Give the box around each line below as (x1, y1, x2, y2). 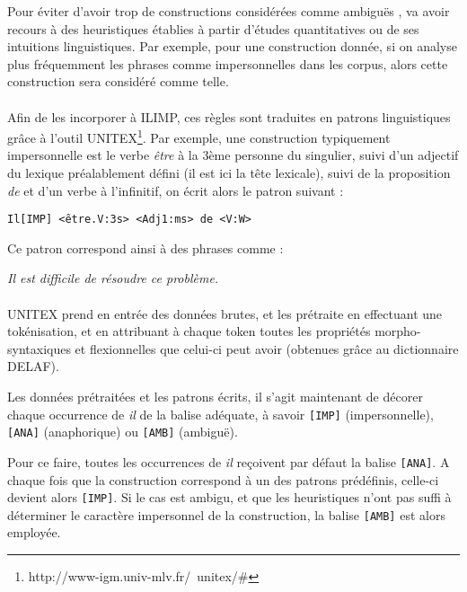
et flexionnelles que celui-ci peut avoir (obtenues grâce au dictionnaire (75, 339, 459, 358)
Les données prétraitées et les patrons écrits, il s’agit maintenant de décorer (7, 387, 423, 405)
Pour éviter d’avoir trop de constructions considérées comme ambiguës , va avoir (7, 2, 450, 20)
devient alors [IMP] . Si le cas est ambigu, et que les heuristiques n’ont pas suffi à (7, 488, 452, 507)
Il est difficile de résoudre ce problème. (7, 269, 219, 287)
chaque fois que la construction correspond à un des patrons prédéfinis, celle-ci (7, 470, 439, 489)
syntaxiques (7, 339, 71, 358)
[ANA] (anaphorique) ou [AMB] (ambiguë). (7, 422, 238, 441)
